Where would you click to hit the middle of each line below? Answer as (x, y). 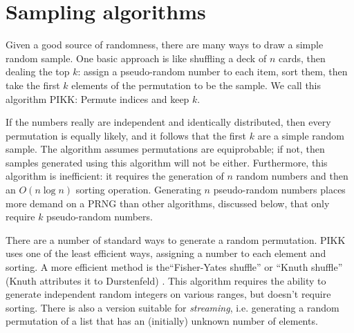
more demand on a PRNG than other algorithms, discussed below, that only (168, 203)
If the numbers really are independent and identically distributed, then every (168, 122)
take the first (33, 85)
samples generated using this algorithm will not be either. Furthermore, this (167, 162)
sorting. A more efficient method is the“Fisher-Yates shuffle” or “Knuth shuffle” (174, 267)
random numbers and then (292, 176)
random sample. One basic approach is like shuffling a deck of (136, 58)
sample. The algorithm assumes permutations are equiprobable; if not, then (165, 149)
